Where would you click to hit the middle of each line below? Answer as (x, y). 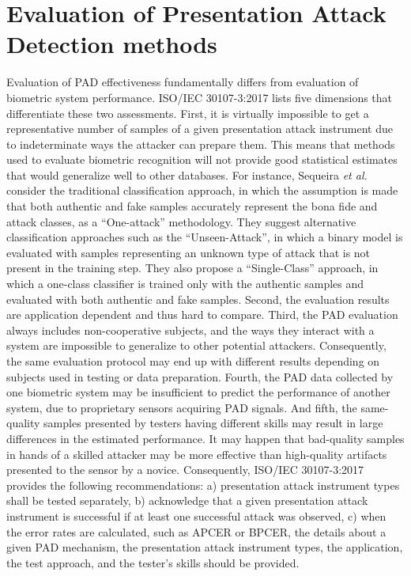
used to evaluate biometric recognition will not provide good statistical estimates (202, 159)
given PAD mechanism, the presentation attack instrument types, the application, (205, 547)
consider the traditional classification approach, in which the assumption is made (202, 190)
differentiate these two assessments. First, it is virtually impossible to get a (188, 113)
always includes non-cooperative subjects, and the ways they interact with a (190, 330)
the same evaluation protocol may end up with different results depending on (193, 361)
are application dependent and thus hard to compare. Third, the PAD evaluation (202, 315)
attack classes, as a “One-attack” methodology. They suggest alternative (181, 221)
